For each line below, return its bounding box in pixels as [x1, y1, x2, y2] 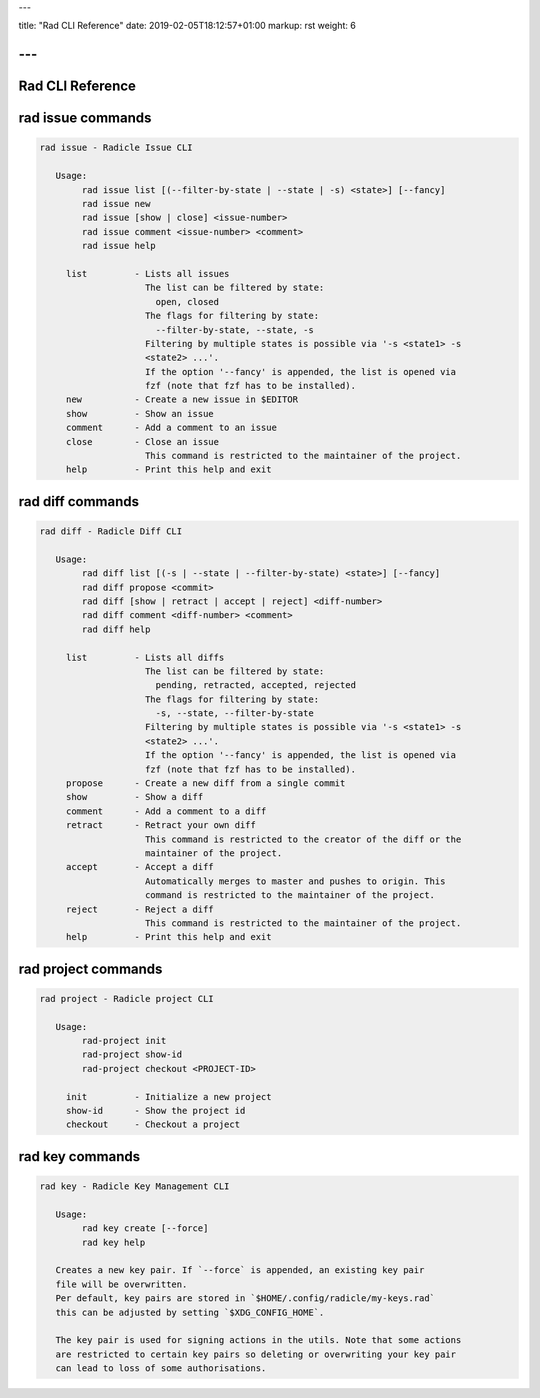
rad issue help [81, 240, 157, 252]
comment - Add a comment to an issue [65, 422, 277, 434]
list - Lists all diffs [65, 651, 225, 663]
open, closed [155, 296, 220, 307]
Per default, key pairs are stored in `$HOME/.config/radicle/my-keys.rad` [55, 1293, 435, 1304]
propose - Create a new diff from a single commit [65, 778, 346, 789]
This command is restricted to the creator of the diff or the [145, 833, 462, 845]
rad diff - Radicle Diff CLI [39, 526, 183, 537]
